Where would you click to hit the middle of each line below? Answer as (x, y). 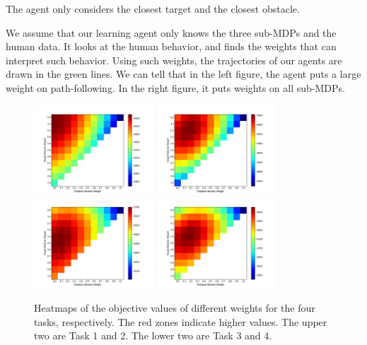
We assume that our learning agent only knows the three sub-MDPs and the (171, 32)
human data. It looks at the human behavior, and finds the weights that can (171, 46)
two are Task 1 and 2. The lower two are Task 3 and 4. (153, 335)
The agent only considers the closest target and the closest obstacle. (153, 8)
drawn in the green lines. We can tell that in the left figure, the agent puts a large (183, 74)
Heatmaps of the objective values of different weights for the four (175, 308)
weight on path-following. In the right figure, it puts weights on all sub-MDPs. (175, 87)
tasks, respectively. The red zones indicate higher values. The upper (181, 321)
